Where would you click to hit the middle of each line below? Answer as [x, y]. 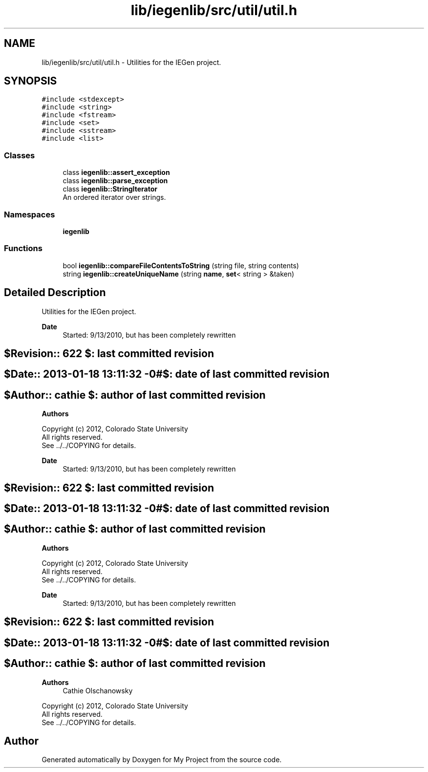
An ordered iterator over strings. [114, 197]
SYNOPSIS [31, 81]
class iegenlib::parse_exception [115, 181]
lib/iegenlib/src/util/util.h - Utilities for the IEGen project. [131, 62]
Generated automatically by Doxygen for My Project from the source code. [162, 760]
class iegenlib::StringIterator [110, 189]
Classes [20, 155]
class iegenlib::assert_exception [116, 172]
